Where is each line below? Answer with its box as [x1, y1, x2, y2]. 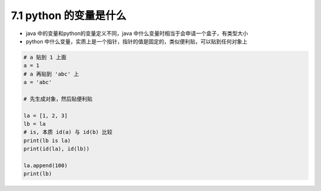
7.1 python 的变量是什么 [11, 9, 127, 22]
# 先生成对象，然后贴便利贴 [23, 95, 93, 102]
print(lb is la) [23, 137, 71, 144]
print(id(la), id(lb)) [23, 146, 90, 152]
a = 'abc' [23, 79, 52, 86]
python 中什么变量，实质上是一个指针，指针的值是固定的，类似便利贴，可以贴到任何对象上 [26, 37, 248, 45]
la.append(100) [23, 162, 68, 169]
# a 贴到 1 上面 [23, 54, 67, 61]
